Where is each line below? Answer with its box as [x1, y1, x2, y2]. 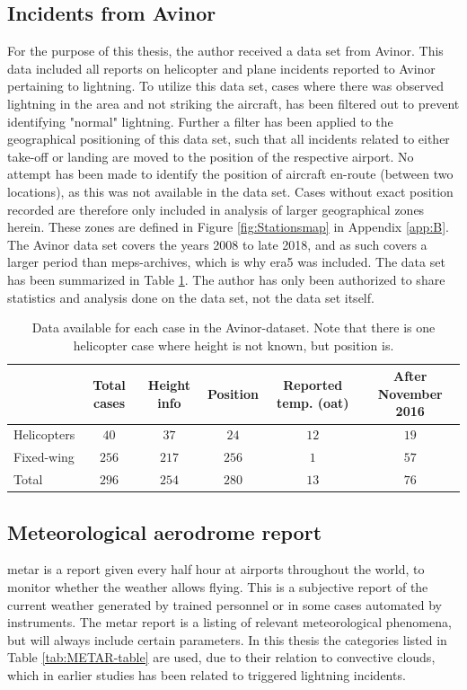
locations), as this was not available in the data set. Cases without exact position [7, 181, 454, 200]
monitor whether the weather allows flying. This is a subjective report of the [7, 577, 428, 596]
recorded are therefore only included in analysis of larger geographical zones [7, 199, 425, 218]
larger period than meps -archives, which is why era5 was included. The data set [7, 252, 445, 271]
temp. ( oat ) [277, 393, 349, 411]
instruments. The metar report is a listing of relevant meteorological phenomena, [7, 613, 452, 632]
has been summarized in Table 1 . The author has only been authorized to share [7, 270, 445, 288]
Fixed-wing [13, 447, 75, 466]
